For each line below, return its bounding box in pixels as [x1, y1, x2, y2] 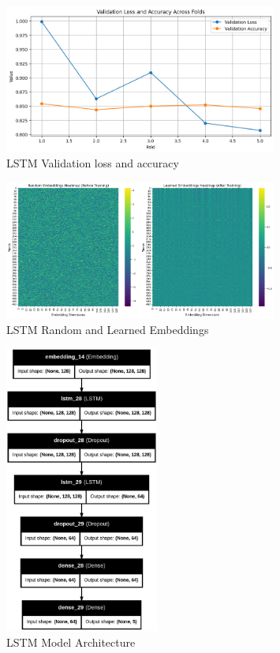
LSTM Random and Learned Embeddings [6, 321, 209, 337]
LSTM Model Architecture [6, 633, 136, 650]
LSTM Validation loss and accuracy [6, 155, 179, 171]
